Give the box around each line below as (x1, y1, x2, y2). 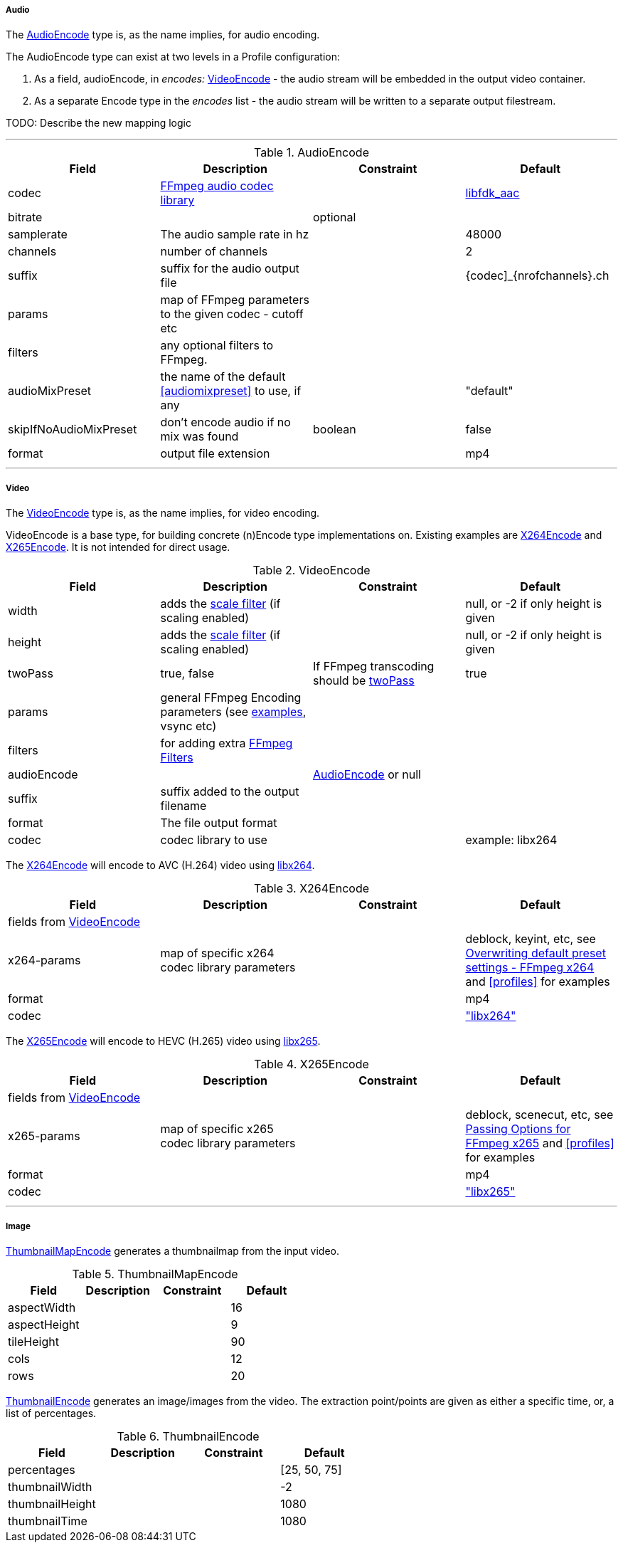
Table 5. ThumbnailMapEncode (72, 1266, 238, 1281)
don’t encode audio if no (160, 415, 291, 430)
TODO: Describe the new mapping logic (6, 117, 191, 130)
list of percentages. (6, 1406, 97, 1419)
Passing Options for (465, 1122, 571, 1137)
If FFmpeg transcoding (313, 659, 435, 674)
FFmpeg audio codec (160, 179, 274, 194)
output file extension (160, 446, 270, 461)
